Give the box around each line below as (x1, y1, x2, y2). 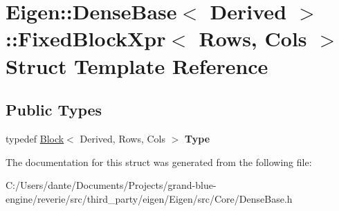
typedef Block (6, 131, 64, 145)
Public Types (6, 99, 102, 120)
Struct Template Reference (6, 51, 268, 80)
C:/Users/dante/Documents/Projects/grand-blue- (6, 178, 217, 192)
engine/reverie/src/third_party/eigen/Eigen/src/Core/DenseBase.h (6, 191, 293, 205)
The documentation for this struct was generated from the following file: (6, 154, 312, 169)
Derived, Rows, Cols (80, 131, 165, 145)
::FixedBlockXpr (6, 24, 166, 53)
